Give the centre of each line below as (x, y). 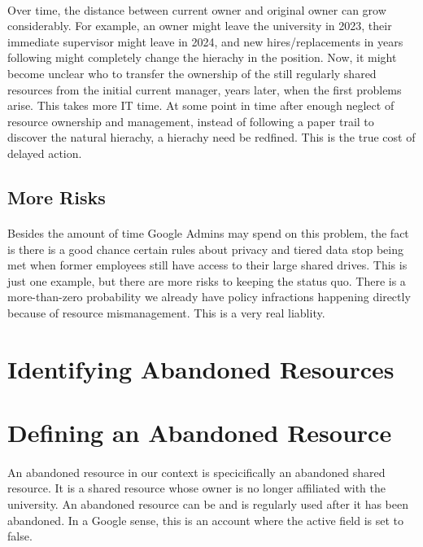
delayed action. (45, 153)
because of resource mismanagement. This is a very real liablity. (166, 312)
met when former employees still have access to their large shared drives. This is (207, 265)
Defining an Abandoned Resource (200, 433)
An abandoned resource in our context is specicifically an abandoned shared (196, 472)
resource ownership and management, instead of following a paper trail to (191, 121)
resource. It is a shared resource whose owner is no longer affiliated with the (197, 488)
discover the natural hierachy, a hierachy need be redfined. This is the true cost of (211, 137)
